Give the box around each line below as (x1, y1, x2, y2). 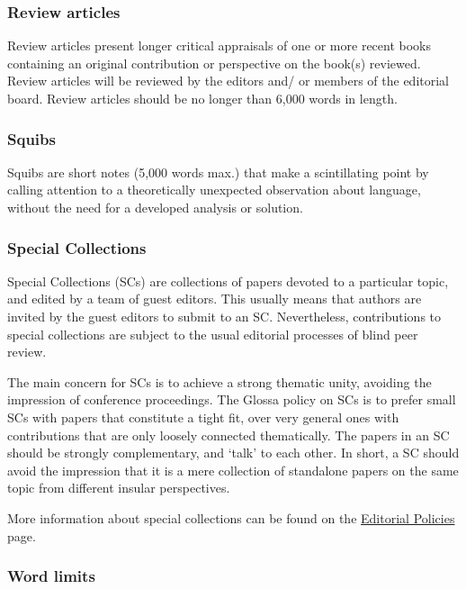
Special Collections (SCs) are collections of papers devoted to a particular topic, (7, 271, 449, 290)
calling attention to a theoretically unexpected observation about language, (7, 180, 421, 199)
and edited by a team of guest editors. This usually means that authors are (7, 289, 422, 308)
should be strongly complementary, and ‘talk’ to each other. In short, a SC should (7, 443, 460, 462)
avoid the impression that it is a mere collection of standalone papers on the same (7, 460, 459, 479)
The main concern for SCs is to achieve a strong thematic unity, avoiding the (7, 372, 432, 391)
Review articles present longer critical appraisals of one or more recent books (7, 36, 432, 55)
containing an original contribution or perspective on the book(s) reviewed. (7, 53, 421, 72)
